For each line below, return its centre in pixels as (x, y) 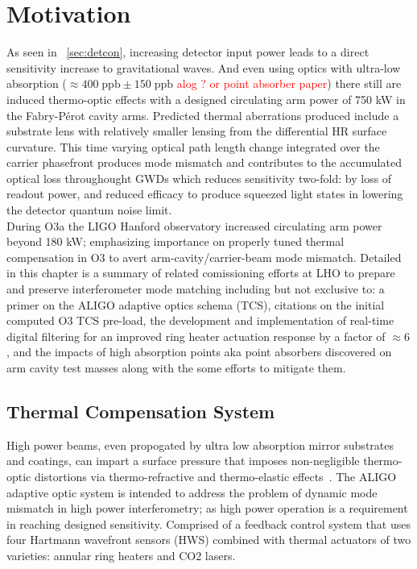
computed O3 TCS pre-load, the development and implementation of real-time (200, 320)
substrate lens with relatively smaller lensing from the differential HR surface (197, 131)
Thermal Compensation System (141, 411)
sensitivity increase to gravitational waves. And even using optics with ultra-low (204, 67)
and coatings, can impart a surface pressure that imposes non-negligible (183, 461)
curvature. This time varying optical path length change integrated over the (193, 146)
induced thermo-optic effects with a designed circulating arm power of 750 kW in (206, 99)
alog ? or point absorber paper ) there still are (289, 83)
